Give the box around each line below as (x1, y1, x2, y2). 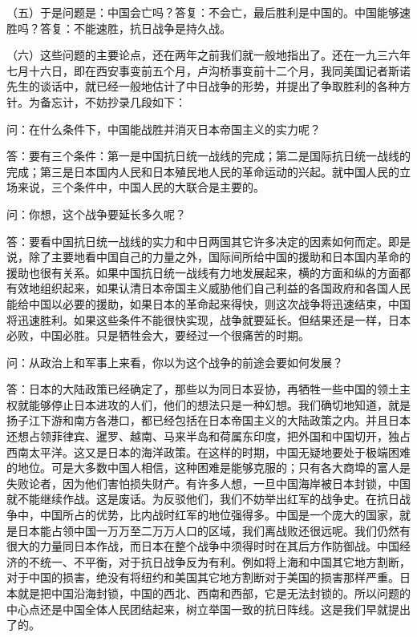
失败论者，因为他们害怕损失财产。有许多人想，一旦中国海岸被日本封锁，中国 (6, 474, 411, 491)
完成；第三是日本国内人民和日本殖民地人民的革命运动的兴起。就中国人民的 (6, 163, 399, 179)
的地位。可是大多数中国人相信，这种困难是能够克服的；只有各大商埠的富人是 (6, 459, 411, 476)
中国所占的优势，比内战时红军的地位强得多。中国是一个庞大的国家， (39, 506, 399, 523)
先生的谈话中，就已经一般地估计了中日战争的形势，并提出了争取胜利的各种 (6, 78, 399, 95)
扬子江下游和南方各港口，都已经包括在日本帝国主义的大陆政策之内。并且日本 (6, 412, 411, 429)
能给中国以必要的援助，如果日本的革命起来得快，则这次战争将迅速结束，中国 (6, 295, 411, 312)
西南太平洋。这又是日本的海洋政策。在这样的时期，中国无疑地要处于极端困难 (6, 443, 411, 460)
